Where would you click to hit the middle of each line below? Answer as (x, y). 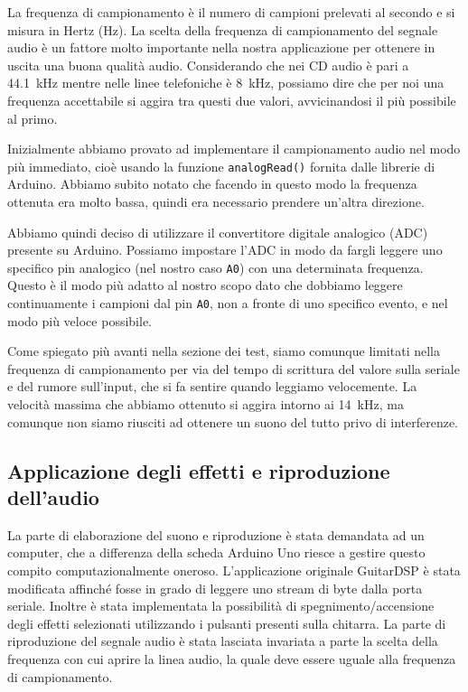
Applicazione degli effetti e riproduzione (199, 470)
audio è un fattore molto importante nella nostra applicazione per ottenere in (221, 47)
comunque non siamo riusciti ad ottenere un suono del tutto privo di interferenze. (233, 421)
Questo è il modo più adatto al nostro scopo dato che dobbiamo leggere (205, 285)
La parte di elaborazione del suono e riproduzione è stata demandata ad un (216, 534)
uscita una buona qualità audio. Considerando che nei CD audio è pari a (208, 65)
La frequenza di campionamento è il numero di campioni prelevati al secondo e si (231, 12)
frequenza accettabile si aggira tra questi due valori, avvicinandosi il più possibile (232, 100)
